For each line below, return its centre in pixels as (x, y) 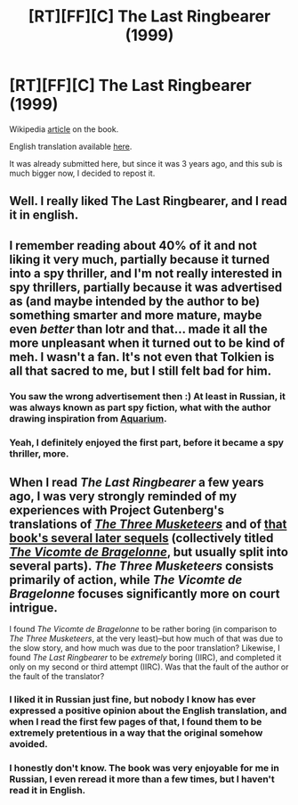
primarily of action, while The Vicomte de (126, 580)
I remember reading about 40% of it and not (133, 246)
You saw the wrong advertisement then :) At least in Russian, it (148, 396)
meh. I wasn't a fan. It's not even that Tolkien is (142, 357)
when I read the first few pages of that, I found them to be (136, 722)
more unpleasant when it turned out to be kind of (147, 343)
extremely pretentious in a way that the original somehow (136, 733)
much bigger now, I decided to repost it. (82, 173)
